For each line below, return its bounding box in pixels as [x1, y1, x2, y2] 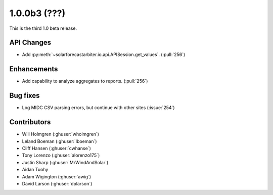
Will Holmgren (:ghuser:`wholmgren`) [22, 131, 100, 137]
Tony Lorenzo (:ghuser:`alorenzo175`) [22, 152, 100, 159]
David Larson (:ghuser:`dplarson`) [22, 180, 93, 186]
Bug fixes [9, 91, 40, 100]
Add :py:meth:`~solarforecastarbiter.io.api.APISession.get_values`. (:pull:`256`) [22, 52, 186, 58]
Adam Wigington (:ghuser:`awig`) [22, 173, 91, 179]
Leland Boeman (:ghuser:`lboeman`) [22, 138, 97, 144]
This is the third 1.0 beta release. [9, 25, 77, 31]
